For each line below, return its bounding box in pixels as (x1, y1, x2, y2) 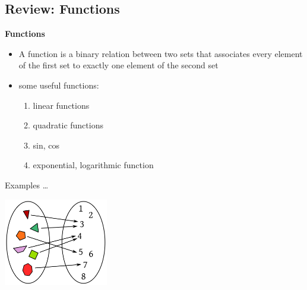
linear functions (33, 99, 90, 111)
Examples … (5, 178, 49, 191)
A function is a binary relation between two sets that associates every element (18, 47, 303, 59)
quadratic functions (33, 119, 103, 131)
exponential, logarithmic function (33, 159, 154, 171)
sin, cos (33, 138, 60, 151)
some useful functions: (18, 78, 99, 91)
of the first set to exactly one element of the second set (18, 59, 219, 71)
